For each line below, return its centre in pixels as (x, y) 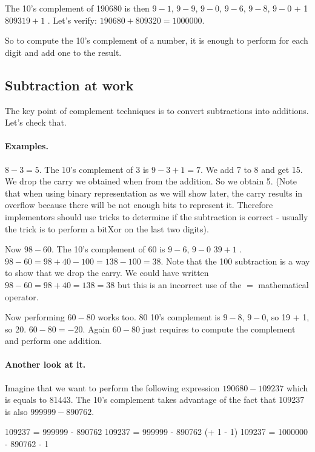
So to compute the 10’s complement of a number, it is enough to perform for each (157, 40)
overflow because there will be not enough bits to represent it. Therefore (139, 205)
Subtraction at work (69, 85)
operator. (22, 296)
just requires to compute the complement (219, 329)
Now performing (35, 317)
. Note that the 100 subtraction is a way (235, 261)
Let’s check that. (36, 122)
